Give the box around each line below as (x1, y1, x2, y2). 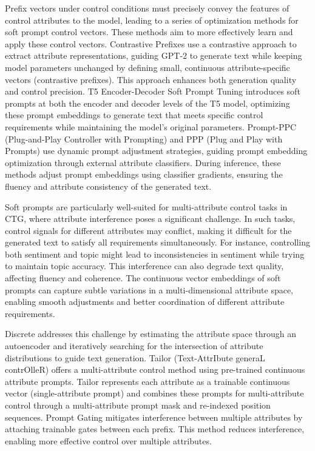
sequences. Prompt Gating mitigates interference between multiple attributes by (5, 410, 303, 423)
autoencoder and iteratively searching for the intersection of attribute (5, 339, 263, 352)
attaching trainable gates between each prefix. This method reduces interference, (5, 423, 305, 435)
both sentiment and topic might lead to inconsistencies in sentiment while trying (5, 247, 305, 260)
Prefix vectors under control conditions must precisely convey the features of (5, 2, 290, 14)
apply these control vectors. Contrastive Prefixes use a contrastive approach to (5, 37, 297, 50)
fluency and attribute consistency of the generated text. (5, 179, 212, 192)
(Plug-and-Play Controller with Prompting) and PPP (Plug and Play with (5, 132, 283, 145)
